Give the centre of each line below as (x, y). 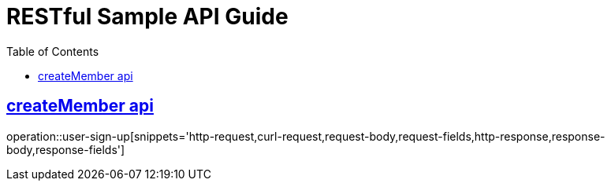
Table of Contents (53, 51)
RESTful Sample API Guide (147, 16)
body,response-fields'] (66, 149)
